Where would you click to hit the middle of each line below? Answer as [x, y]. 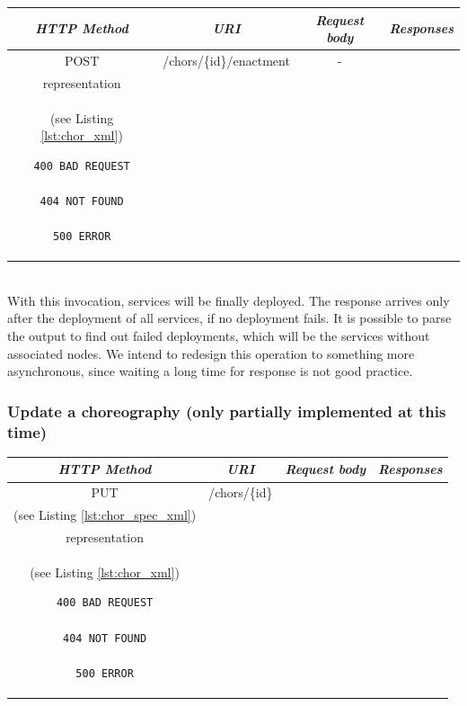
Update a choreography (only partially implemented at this [227, 411]
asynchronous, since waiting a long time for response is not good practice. [210, 371]
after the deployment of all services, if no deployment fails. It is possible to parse [229, 318]
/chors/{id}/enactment [226, 60]
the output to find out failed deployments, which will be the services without [219, 336]
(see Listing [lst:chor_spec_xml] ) [105, 515]
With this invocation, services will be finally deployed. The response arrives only [229, 300]
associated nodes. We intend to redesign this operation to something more [211, 353]
